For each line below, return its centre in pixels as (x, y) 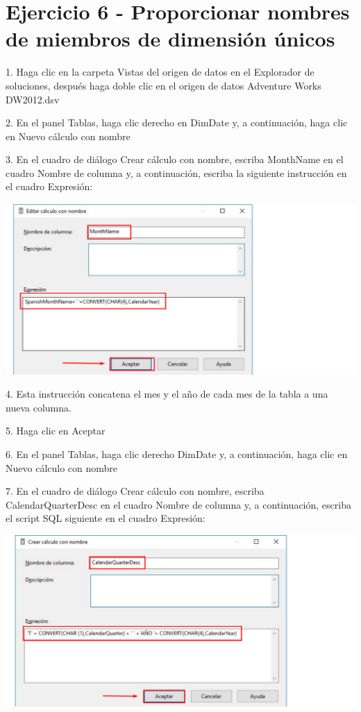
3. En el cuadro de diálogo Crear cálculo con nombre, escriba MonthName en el (175, 159)
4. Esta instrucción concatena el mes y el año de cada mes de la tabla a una (167, 394)
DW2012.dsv (33, 99)
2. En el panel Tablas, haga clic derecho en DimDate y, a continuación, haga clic (177, 122)
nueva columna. (39, 407)
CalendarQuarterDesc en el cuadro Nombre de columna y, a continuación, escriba (178, 504)
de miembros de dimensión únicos (170, 39)
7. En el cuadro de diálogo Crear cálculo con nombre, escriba (135, 491)
